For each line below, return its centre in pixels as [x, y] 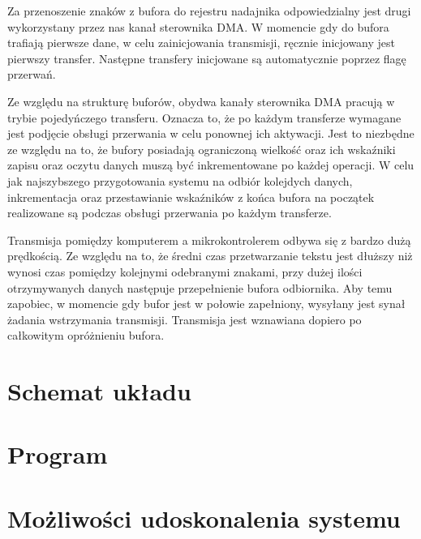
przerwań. [32, 74]
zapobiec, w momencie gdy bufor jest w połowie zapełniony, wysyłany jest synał [206, 304]
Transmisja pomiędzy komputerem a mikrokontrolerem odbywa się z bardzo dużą [209, 240]
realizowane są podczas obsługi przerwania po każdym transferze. [170, 213]
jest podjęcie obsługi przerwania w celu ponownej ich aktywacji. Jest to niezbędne [211, 133]
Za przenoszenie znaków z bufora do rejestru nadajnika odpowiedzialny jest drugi [209, 11]
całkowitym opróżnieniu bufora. [86, 335]
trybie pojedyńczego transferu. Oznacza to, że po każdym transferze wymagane [204, 117]
